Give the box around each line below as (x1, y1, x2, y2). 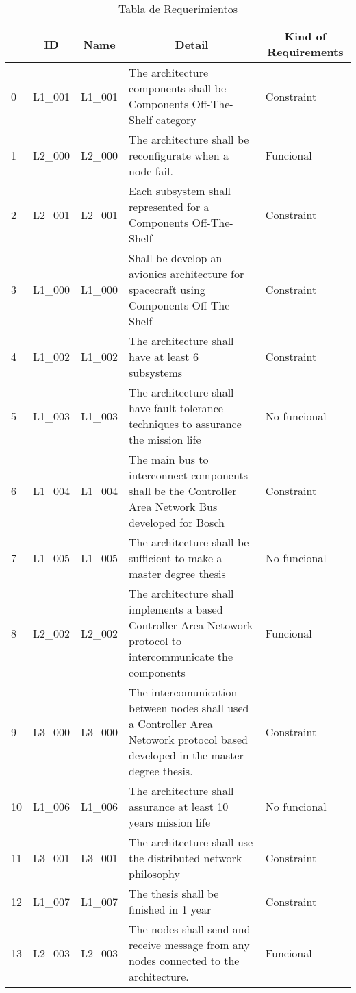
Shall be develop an (129, 250, 222, 266)
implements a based (129, 601, 223, 617)
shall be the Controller (129, 483, 237, 499)
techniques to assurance (129, 416, 242, 431)
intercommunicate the (129, 649, 233, 664)
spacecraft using (129, 281, 205, 297)
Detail (175, 36, 209, 52)
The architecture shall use (129, 834, 253, 850)
